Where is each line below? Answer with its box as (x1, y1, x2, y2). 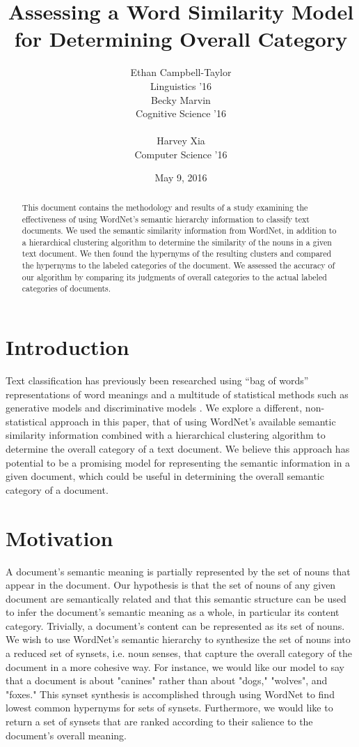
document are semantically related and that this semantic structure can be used (6, 591, 346, 605)
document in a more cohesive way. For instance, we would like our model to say (6, 659, 344, 674)
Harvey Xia (157, 133, 205, 148)
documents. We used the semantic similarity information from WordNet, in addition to (22, 225, 337, 236)
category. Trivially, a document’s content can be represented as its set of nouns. (6, 618, 345, 633)
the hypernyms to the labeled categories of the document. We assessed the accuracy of (22, 259, 335, 271)
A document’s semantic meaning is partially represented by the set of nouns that (6, 564, 351, 578)
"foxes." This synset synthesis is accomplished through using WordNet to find (6, 686, 335, 701)
